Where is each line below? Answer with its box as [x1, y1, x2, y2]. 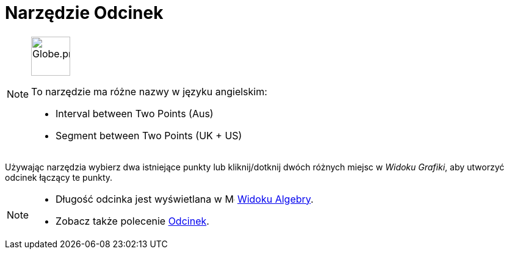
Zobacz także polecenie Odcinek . [56, 214, 209, 227]
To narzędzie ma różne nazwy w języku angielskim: [31, 85, 267, 98]
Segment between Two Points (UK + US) [56, 129, 242, 142]
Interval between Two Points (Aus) [56, 107, 214, 120]
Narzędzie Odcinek [5, 2, 164, 23]
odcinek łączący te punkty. [5, 172, 113, 183]
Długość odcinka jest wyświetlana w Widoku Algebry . [56, 192, 314, 205]
